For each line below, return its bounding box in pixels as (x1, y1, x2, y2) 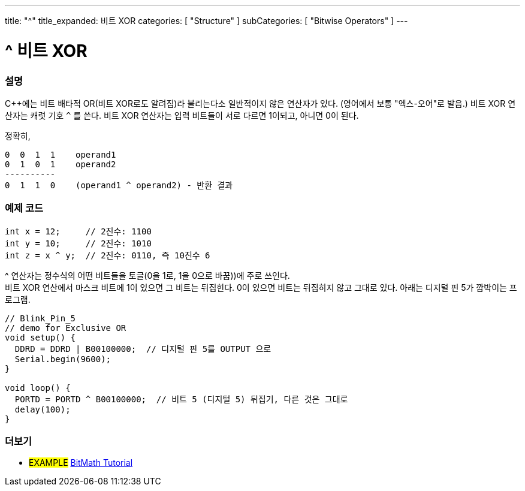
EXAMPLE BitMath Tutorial (29, 457, 133, 468)
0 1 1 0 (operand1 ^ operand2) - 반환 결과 (5, 180, 233, 190)
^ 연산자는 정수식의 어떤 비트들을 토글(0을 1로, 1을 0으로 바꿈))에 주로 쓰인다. (5, 270, 290, 281)
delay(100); (14, 404, 71, 414)
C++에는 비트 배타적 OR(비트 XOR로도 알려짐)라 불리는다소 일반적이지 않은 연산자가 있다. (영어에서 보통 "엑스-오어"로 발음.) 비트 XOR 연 (5, 98, 516, 109)
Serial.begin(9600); (14, 354, 111, 364)
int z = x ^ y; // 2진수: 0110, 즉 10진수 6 (5, 250, 210, 260)
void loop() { (5, 382, 71, 393)
